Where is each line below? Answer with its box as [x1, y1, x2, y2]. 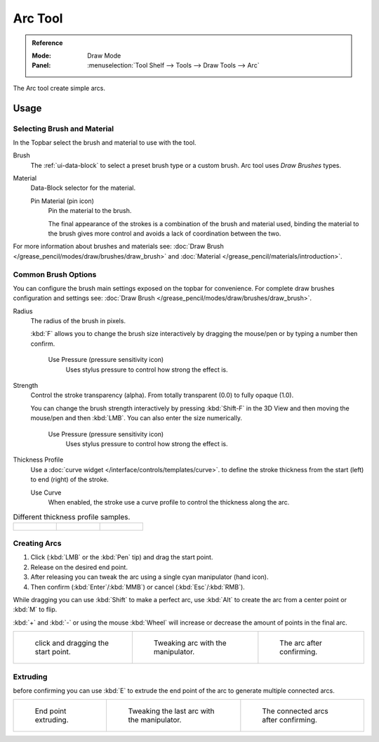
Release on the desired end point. [30, 563, 128, 571]
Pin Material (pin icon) [30, 197, 95, 205]
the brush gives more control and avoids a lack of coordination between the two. [48, 229, 281, 237]
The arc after [279, 638, 323, 648]
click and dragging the [34, 638, 109, 648]
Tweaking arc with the [153, 638, 227, 648]
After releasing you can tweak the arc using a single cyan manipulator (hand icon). [30, 573, 270, 581]
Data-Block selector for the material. [30, 183, 136, 193]
